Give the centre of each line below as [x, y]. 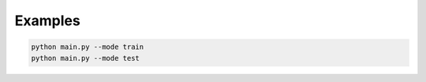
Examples [47, 20]
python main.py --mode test [85, 58]
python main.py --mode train [88, 47]
